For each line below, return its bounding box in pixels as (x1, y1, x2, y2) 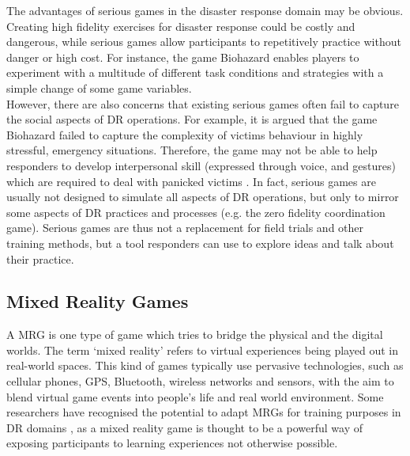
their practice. (6, 250, 74, 267)
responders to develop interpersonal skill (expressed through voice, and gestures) (6, 157, 396, 173)
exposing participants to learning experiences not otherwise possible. (6, 435, 338, 451)
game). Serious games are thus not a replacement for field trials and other (6, 219, 364, 236)
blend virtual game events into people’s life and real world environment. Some (6, 388, 384, 405)
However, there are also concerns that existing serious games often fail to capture (6, 95, 399, 112)
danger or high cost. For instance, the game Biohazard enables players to (6, 48, 359, 65)
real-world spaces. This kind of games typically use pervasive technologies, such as (6, 357, 404, 374)
